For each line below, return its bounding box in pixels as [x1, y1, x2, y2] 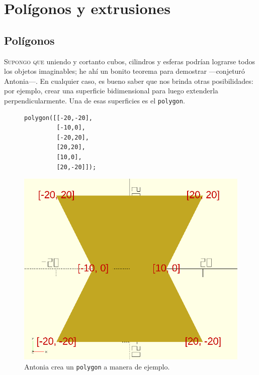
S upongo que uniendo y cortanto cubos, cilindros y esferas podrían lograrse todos [4, 56, 255, 66]
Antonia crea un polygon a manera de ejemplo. [24, 361, 170, 371]
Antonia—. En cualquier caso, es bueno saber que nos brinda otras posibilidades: [4, 75, 253, 86]
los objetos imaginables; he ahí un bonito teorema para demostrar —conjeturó [4, 66, 245, 76]
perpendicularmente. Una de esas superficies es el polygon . [4, 95, 185, 105]
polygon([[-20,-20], [24, 114, 93, 121]
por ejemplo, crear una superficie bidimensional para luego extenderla [4, 85, 218, 96]
